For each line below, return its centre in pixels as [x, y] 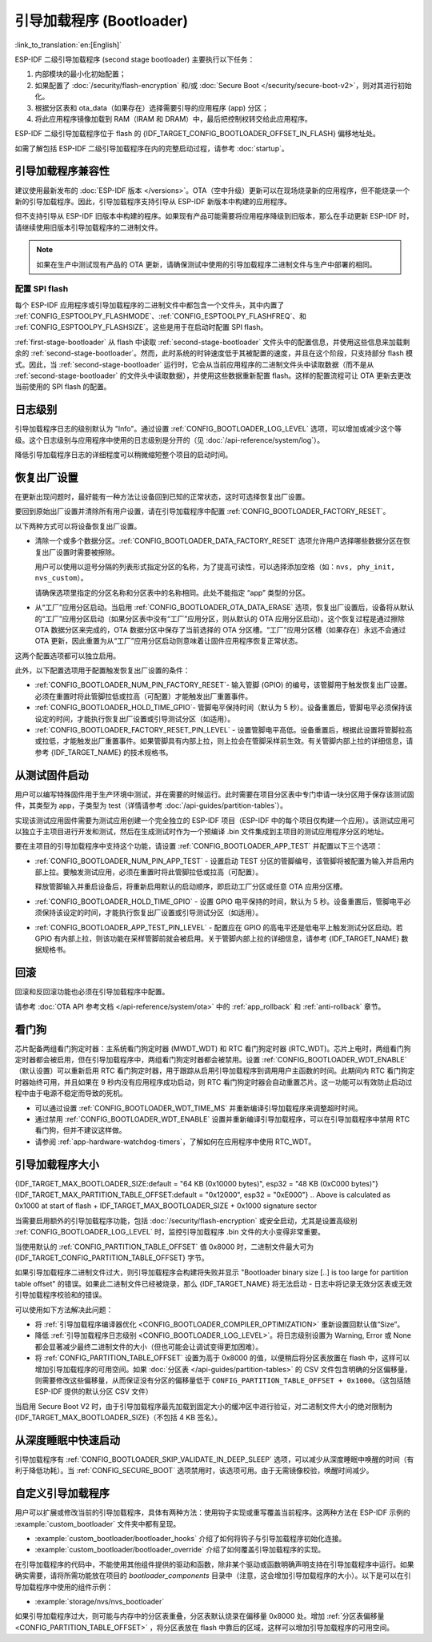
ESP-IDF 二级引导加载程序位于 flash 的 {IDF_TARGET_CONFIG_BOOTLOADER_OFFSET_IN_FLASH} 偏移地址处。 [197, 134]
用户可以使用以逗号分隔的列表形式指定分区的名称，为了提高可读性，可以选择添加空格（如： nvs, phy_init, [215, 566]
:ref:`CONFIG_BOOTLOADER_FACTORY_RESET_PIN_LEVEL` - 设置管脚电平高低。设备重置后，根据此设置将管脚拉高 [224, 730]
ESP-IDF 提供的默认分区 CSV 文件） [94, 1391]
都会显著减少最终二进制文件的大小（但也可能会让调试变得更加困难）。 [149, 1347]
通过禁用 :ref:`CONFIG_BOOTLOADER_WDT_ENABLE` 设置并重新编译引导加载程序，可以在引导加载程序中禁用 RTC [222, 1119]
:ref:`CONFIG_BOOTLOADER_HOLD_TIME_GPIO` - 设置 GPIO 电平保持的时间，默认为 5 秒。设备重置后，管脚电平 [219, 901]
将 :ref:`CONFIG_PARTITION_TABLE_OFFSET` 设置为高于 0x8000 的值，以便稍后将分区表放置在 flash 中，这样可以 [222, 1358]
